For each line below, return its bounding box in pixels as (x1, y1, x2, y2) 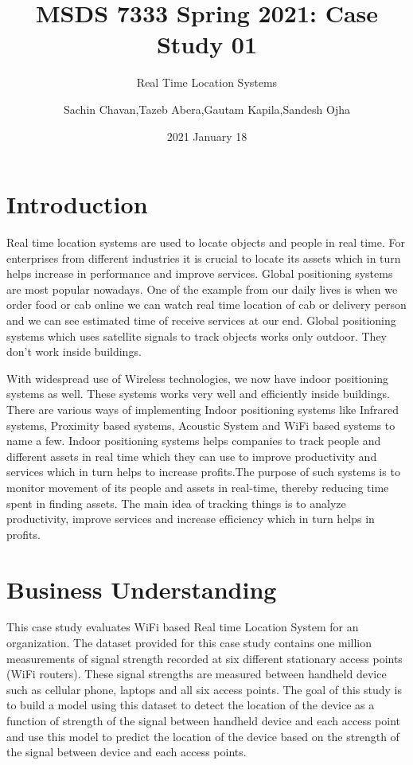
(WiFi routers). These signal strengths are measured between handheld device (6, 665, 387, 682)
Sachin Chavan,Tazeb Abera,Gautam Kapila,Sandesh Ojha (64, 100, 350, 117)
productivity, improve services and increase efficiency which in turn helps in (6, 510, 375, 527)
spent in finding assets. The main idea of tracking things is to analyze (6, 494, 346, 511)
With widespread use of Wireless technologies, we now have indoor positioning (6, 369, 389, 386)
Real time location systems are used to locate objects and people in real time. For (6, 234, 405, 251)
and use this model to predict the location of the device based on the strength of (6, 728, 399, 744)
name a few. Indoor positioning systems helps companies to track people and (6, 432, 381, 449)
